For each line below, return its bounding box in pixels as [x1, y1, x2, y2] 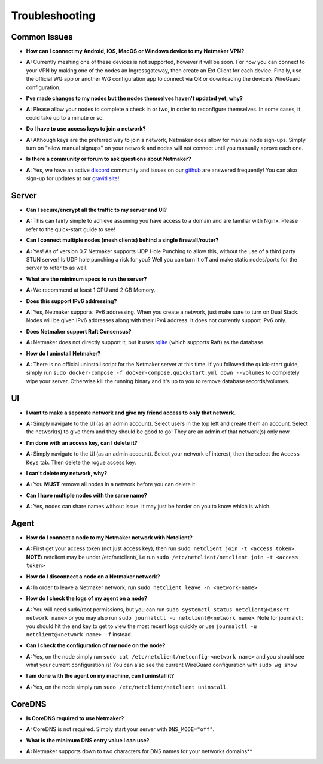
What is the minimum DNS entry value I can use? [26, 736, 150, 744]
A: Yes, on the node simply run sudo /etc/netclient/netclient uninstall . [26, 683, 228, 690]
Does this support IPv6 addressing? [26, 297, 117, 305]
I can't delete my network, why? [26, 469, 108, 477]
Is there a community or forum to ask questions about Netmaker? [26, 156, 191, 163]
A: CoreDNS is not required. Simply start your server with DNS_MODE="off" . [26, 726, 215, 733]
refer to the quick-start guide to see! [26, 225, 116, 233]
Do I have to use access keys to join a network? [26, 125, 146, 132]
